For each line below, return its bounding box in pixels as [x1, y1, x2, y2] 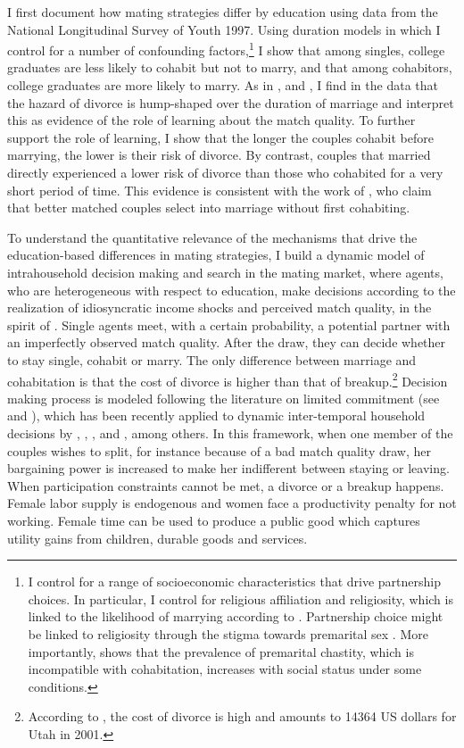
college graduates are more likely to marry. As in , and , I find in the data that [7, 76, 438, 95]
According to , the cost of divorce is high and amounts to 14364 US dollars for [28, 707, 457, 726]
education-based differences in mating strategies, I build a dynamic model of [7, 245, 425, 264]
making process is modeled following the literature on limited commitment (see [7, 388, 440, 407]
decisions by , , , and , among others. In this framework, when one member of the [7, 423, 453, 442]
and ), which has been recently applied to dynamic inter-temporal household [7, 406, 426, 425]
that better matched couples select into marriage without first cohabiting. [7, 198, 410, 217]
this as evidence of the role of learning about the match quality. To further [7, 111, 416, 129]
